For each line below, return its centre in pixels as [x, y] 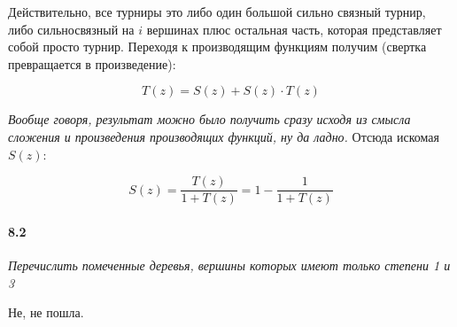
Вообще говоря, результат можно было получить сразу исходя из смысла [209, 119]
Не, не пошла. [46, 312]
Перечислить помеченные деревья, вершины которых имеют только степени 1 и [229, 265]
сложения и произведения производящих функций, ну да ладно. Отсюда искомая [224, 136]
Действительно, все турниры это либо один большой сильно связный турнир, [217, 12]
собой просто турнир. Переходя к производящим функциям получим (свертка [217, 47]
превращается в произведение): [92, 63]
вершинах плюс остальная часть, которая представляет [294, 29]
